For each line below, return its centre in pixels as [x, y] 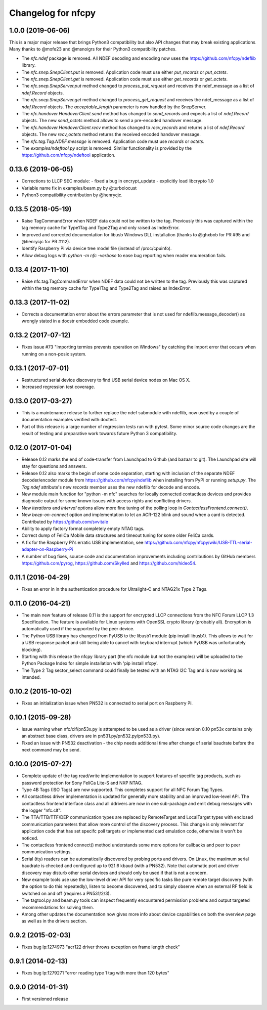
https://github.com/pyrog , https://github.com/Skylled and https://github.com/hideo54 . [109, 563]
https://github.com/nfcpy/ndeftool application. [68, 155]
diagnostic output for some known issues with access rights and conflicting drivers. [107, 501]
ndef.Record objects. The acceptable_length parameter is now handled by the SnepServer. [114, 107]
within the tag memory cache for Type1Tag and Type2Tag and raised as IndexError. [106, 288]
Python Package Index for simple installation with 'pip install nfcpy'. [90, 663]
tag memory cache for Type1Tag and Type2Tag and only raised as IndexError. [101, 228]
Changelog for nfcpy [52, 13]
